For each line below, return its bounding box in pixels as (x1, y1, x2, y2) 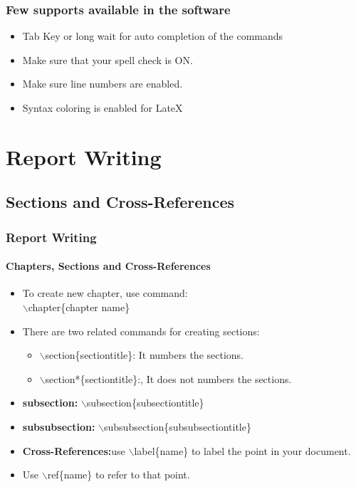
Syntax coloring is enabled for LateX (22, 100, 183, 115)
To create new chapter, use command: (22, 286, 188, 300)
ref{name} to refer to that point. (47, 467, 190, 482)
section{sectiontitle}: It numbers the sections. (45, 347, 244, 362)
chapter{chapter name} (28, 299, 130, 314)
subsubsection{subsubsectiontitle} (104, 419, 251, 434)
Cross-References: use (22, 443, 125, 458)
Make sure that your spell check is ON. (22, 52, 193, 67)
